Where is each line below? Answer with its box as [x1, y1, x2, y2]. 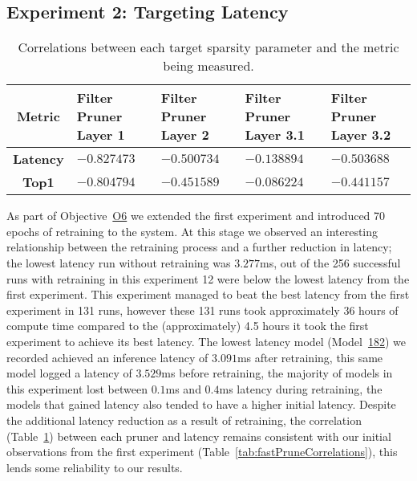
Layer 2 [160, 125, 209, 145]
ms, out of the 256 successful [260, 254, 401, 271]
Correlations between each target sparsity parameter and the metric [18, 38, 399, 57]
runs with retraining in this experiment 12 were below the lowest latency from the [6, 270, 410, 287]
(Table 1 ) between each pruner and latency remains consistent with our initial [6, 427, 391, 444]
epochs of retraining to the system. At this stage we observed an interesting [6, 222, 379, 239]
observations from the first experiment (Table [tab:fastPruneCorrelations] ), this [6, 443, 398, 460]
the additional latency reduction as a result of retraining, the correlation [6, 411, 362, 428]
